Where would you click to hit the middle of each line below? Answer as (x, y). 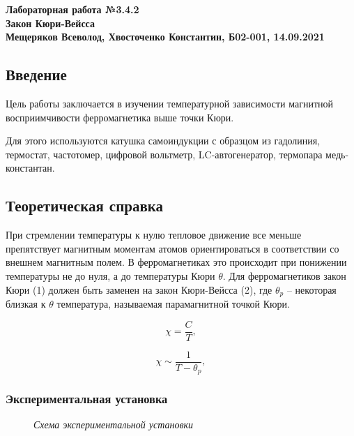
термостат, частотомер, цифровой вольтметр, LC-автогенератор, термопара (164, 154)
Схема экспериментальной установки (114, 424)
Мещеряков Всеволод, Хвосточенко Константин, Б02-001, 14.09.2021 (165, 37)
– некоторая (311, 289)
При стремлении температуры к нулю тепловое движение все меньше (154, 235)
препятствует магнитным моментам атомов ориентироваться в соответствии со (172, 248)
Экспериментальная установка (87, 399)
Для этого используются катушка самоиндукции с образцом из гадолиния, (163, 141)
